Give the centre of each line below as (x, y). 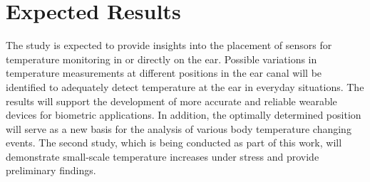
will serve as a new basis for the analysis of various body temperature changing (179, 128)
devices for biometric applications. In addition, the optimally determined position (184, 115)
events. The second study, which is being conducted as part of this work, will (174, 143)
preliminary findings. (51, 170)
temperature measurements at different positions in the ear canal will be (164, 73)
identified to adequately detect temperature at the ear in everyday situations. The (185, 86)
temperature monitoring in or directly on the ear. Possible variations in (161, 59)
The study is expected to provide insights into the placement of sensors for (169, 45)
